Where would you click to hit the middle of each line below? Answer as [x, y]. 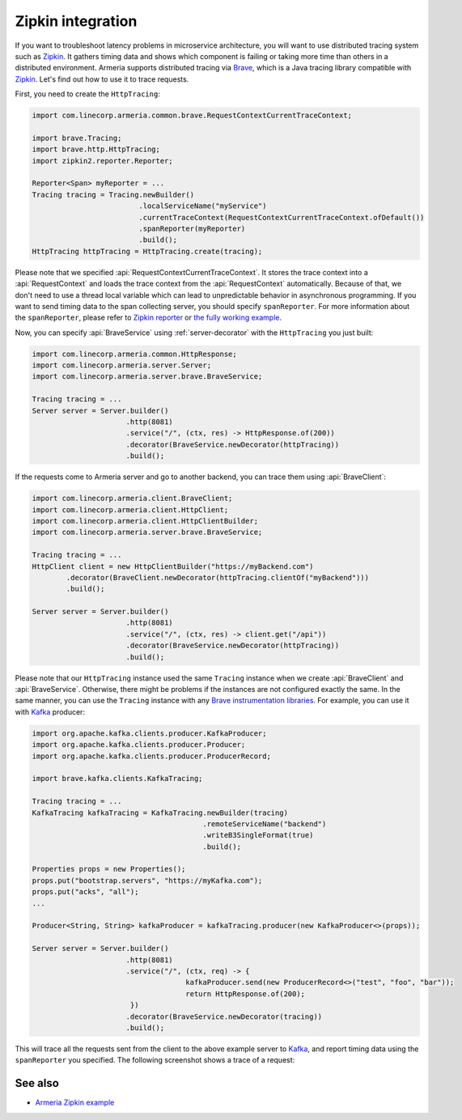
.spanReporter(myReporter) [192, 229]
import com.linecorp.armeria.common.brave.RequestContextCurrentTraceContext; [192, 116]
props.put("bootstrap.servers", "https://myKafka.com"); [147, 880]
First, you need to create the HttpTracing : [88, 94]
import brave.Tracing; [77, 138]
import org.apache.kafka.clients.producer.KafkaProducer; [149, 733]
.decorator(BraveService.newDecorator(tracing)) [224, 1016]
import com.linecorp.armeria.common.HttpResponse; [135, 354]
